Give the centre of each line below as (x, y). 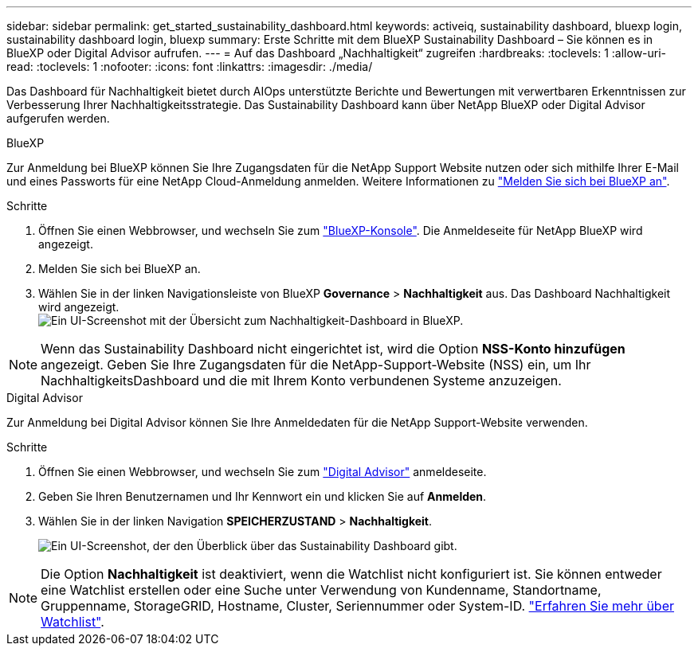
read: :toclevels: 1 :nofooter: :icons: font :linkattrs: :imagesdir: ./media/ (190, 66)
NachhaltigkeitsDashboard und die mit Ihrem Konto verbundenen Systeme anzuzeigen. (301, 381)
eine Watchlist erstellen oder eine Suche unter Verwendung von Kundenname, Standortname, (321, 590)
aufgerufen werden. (58, 118)
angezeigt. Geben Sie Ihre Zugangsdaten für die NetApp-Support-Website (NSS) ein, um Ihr (316, 365)
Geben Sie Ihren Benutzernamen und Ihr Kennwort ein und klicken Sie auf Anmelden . (263, 496)
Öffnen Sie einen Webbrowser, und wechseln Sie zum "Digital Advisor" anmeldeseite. (263, 472)
